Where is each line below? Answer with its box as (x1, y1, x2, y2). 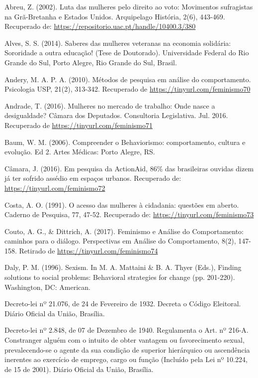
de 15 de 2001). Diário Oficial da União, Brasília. (4, 364, 154, 374)
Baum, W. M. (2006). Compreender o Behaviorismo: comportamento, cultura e (4, 136, 246, 147)
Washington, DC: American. (4, 281, 90, 292)
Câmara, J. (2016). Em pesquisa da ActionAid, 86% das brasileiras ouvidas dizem (4, 163, 254, 173)
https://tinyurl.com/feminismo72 (4, 182, 105, 193)
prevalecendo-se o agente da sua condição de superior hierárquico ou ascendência (4, 344, 250, 355)
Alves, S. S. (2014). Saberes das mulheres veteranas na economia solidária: (4, 37, 231, 48)
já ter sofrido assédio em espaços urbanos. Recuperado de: (4, 173, 181, 183)
